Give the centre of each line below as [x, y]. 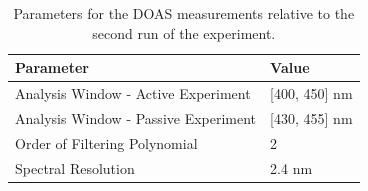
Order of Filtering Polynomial [106, 142]
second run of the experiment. [184, 32]
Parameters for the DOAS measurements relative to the [184, 13]
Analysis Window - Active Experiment [133, 93]
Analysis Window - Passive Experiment [136, 117]
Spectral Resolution [75, 167]
